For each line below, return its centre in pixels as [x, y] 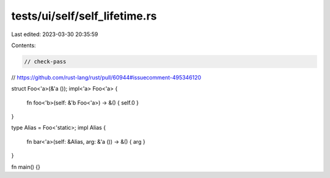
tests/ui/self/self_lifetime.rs [84, 16]
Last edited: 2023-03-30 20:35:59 [55, 34]
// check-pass [45, 61]
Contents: [24, 45]
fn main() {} [26, 167]
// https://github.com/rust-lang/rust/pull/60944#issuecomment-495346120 [106, 77]
